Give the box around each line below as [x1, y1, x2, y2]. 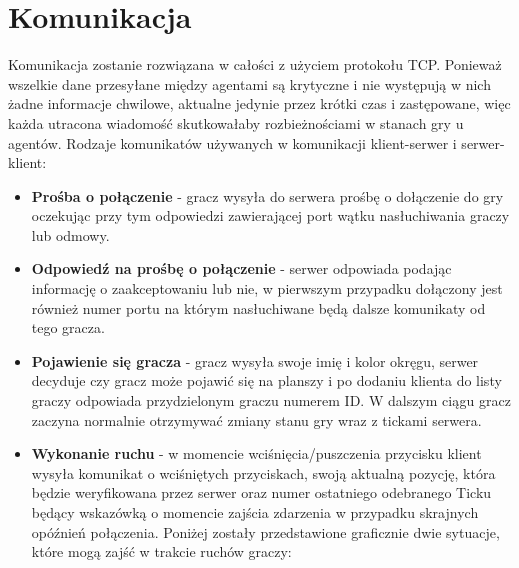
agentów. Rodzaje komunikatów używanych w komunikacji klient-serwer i [8, 132, 457, 153]
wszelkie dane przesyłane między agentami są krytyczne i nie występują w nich [8, 73, 491, 94]
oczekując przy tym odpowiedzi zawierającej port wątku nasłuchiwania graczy [31, 205, 510, 226]
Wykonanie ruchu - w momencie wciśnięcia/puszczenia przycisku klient [31, 443, 482, 464]
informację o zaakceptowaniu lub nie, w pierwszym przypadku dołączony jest [31, 278, 503, 299]
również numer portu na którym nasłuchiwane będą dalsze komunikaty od [31, 297, 486, 318]
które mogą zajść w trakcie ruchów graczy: [31, 541, 292, 562]
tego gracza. [31, 317, 105, 338]
